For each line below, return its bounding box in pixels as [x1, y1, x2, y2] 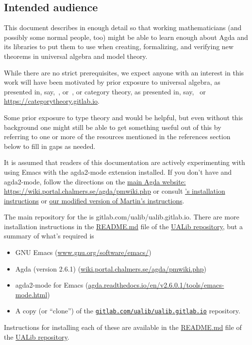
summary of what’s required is [4, 231, 94, 241]
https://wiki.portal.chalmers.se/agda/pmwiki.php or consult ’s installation [4, 186, 225, 196]
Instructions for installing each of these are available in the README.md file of [4, 322, 242, 332]
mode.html [15, 289, 48, 299]
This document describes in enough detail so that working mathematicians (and [4, 22, 242, 33]
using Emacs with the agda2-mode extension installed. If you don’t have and [4, 166, 232, 177]
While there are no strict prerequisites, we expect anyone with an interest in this [4, 67, 244, 77]
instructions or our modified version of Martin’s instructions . [4, 195, 185, 205]
